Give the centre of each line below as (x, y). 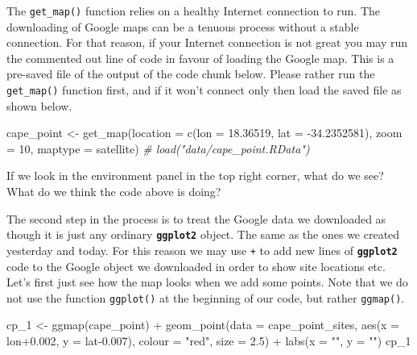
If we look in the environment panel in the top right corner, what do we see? (195, 175)
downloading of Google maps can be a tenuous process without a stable (183, 26)
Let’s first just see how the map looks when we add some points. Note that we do (207, 282)
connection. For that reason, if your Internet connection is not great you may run (207, 42)
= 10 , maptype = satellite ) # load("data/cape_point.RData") (158, 148)
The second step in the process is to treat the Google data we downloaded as (196, 218)
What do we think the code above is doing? (114, 192)
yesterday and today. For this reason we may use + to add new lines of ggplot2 (202, 250)
